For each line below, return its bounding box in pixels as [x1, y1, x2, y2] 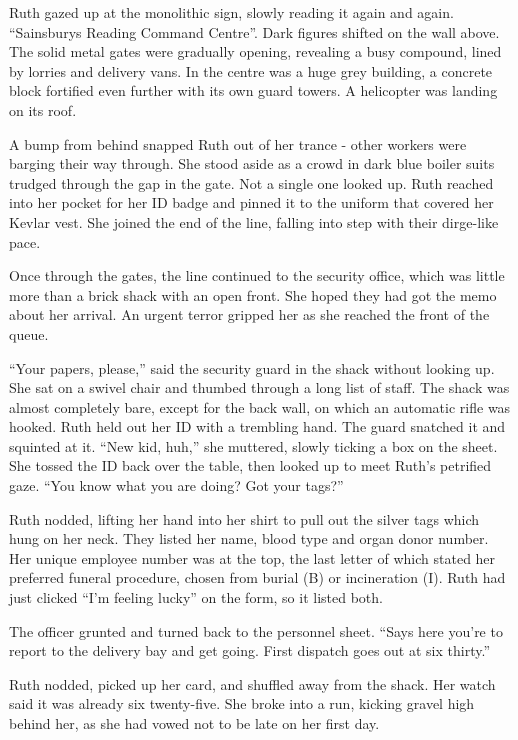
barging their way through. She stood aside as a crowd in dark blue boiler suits [9, 153, 495, 174]
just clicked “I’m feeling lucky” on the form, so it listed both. [9, 587, 383, 608]
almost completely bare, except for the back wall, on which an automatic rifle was [9, 396, 511, 417]
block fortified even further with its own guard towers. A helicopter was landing [9, 80, 498, 101]
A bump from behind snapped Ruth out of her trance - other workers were [9, 133, 467, 154]
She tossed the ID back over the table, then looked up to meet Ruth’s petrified [9, 455, 492, 476]
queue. [9, 323, 49, 344]
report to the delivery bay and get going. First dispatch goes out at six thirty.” [9, 640, 490, 661]
